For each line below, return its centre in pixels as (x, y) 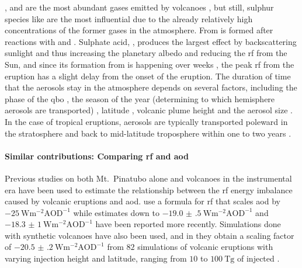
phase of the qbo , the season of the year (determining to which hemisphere (140, 98)
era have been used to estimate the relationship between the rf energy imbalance (149, 189)
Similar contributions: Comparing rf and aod (97, 156)
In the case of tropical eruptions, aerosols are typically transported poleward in (146, 121)
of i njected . (258, 258)
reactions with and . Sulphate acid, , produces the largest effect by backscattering (151, 41)
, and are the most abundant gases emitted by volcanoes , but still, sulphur (139, 7)
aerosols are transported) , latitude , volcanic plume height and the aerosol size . (149, 110)
